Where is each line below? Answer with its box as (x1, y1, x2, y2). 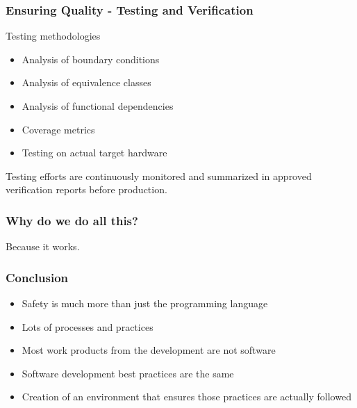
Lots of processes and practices (22, 319, 153, 334)
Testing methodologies (6, 28, 101, 43)
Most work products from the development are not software (22, 343, 276, 357)
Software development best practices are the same (22, 366, 234, 380)
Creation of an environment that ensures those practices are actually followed (22, 389, 351, 404)
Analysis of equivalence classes (22, 75, 151, 90)
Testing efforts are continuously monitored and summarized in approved (6, 168, 312, 183)
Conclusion (6, 268, 68, 286)
